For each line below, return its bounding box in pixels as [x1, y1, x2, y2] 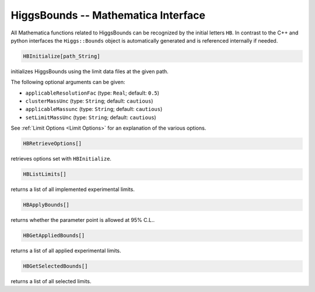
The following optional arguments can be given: [10, 79, 125, 86]
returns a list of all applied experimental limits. [10, 247, 122, 254]
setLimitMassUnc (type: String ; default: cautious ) [25, 114, 157, 121]
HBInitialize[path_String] [23, 53, 100, 60]
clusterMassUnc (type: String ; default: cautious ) [25, 98, 153, 105]
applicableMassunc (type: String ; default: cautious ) [25, 106, 163, 113]
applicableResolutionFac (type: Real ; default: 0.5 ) [25, 89, 160, 96]
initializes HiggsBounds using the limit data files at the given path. [10, 68, 169, 75]
